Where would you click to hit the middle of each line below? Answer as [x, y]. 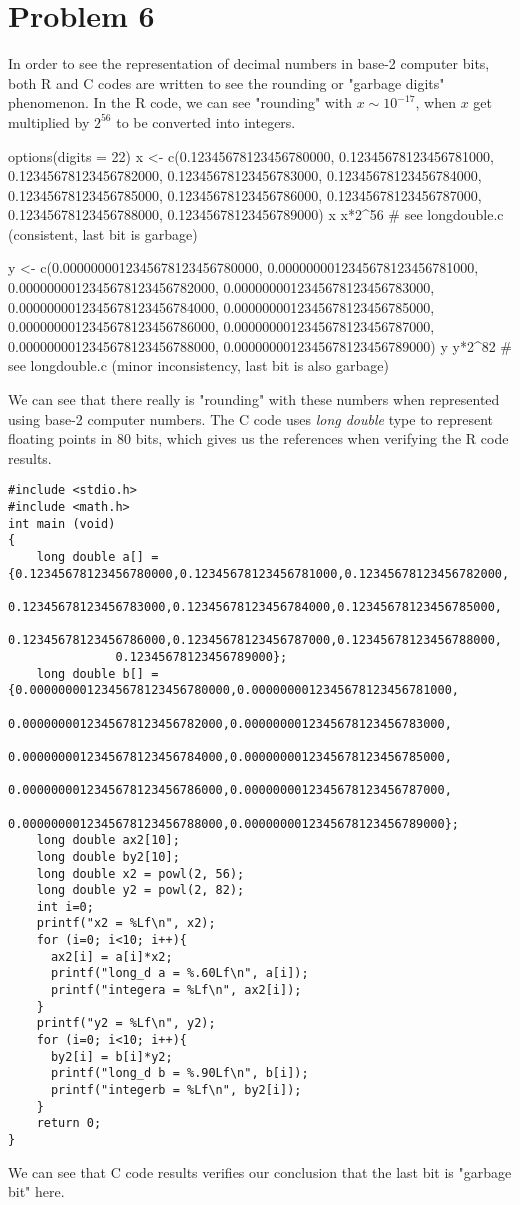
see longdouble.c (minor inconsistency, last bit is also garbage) [198, 365]
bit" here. [36, 1191]
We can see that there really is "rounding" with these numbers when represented [254, 399]
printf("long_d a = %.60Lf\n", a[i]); [179, 973]
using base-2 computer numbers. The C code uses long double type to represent [251, 418]
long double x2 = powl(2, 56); [140, 873]
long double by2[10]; [108, 856]
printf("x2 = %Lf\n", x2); [126, 923]
